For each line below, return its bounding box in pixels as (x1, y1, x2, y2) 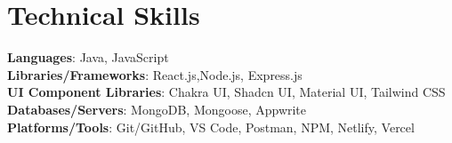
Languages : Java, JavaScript (7, 48, 169, 67)
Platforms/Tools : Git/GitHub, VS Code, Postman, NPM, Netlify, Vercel (7, 117, 415, 136)
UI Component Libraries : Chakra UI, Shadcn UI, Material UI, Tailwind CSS (7, 83, 446, 101)
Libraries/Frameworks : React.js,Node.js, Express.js (7, 65, 303, 83)
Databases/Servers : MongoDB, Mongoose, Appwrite (7, 99, 307, 118)
